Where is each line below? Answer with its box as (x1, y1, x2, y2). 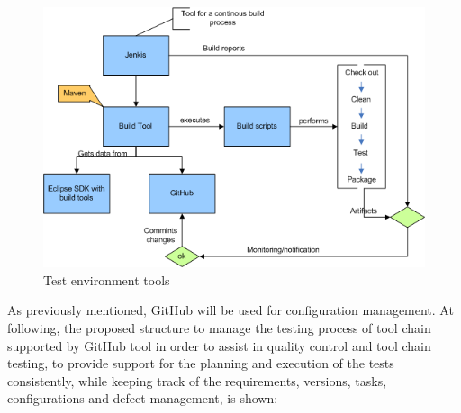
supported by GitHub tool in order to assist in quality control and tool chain (7, 336, 431, 355)
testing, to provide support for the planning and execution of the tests (7, 354, 394, 373)
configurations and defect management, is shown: (7, 389, 278, 408)
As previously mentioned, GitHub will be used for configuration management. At (7, 301, 454, 319)
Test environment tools (43, 270, 170, 289)
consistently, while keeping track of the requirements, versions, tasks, (7, 371, 387, 390)
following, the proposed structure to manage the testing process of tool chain (7, 318, 431, 337)
